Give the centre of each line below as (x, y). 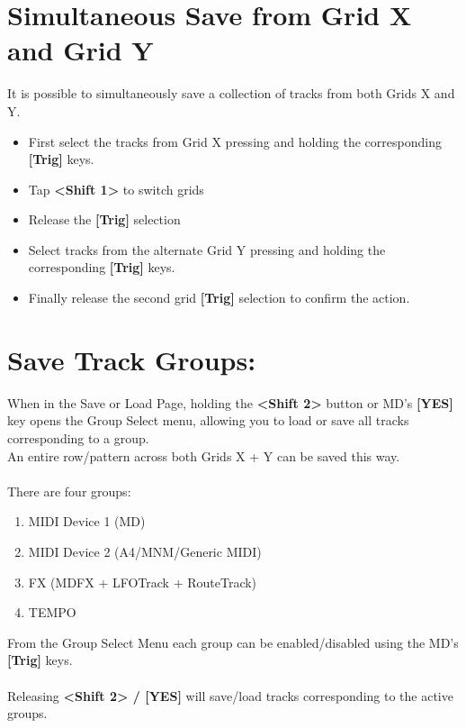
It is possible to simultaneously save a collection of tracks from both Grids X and (231, 93)
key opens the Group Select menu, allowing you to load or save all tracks (208, 420)
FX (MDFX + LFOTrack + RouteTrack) (143, 582)
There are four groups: (69, 491)
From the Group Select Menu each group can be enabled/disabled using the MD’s (233, 642)
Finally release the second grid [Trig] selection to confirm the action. (219, 298)
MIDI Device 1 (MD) (87, 521)
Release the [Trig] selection (104, 219)
